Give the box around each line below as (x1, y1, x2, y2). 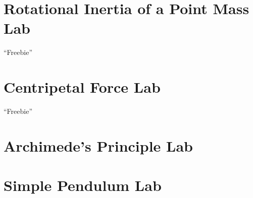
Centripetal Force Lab (4, 77, 161, 97)
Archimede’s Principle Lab (4, 135, 193, 156)
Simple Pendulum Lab (4, 175, 162, 195)
